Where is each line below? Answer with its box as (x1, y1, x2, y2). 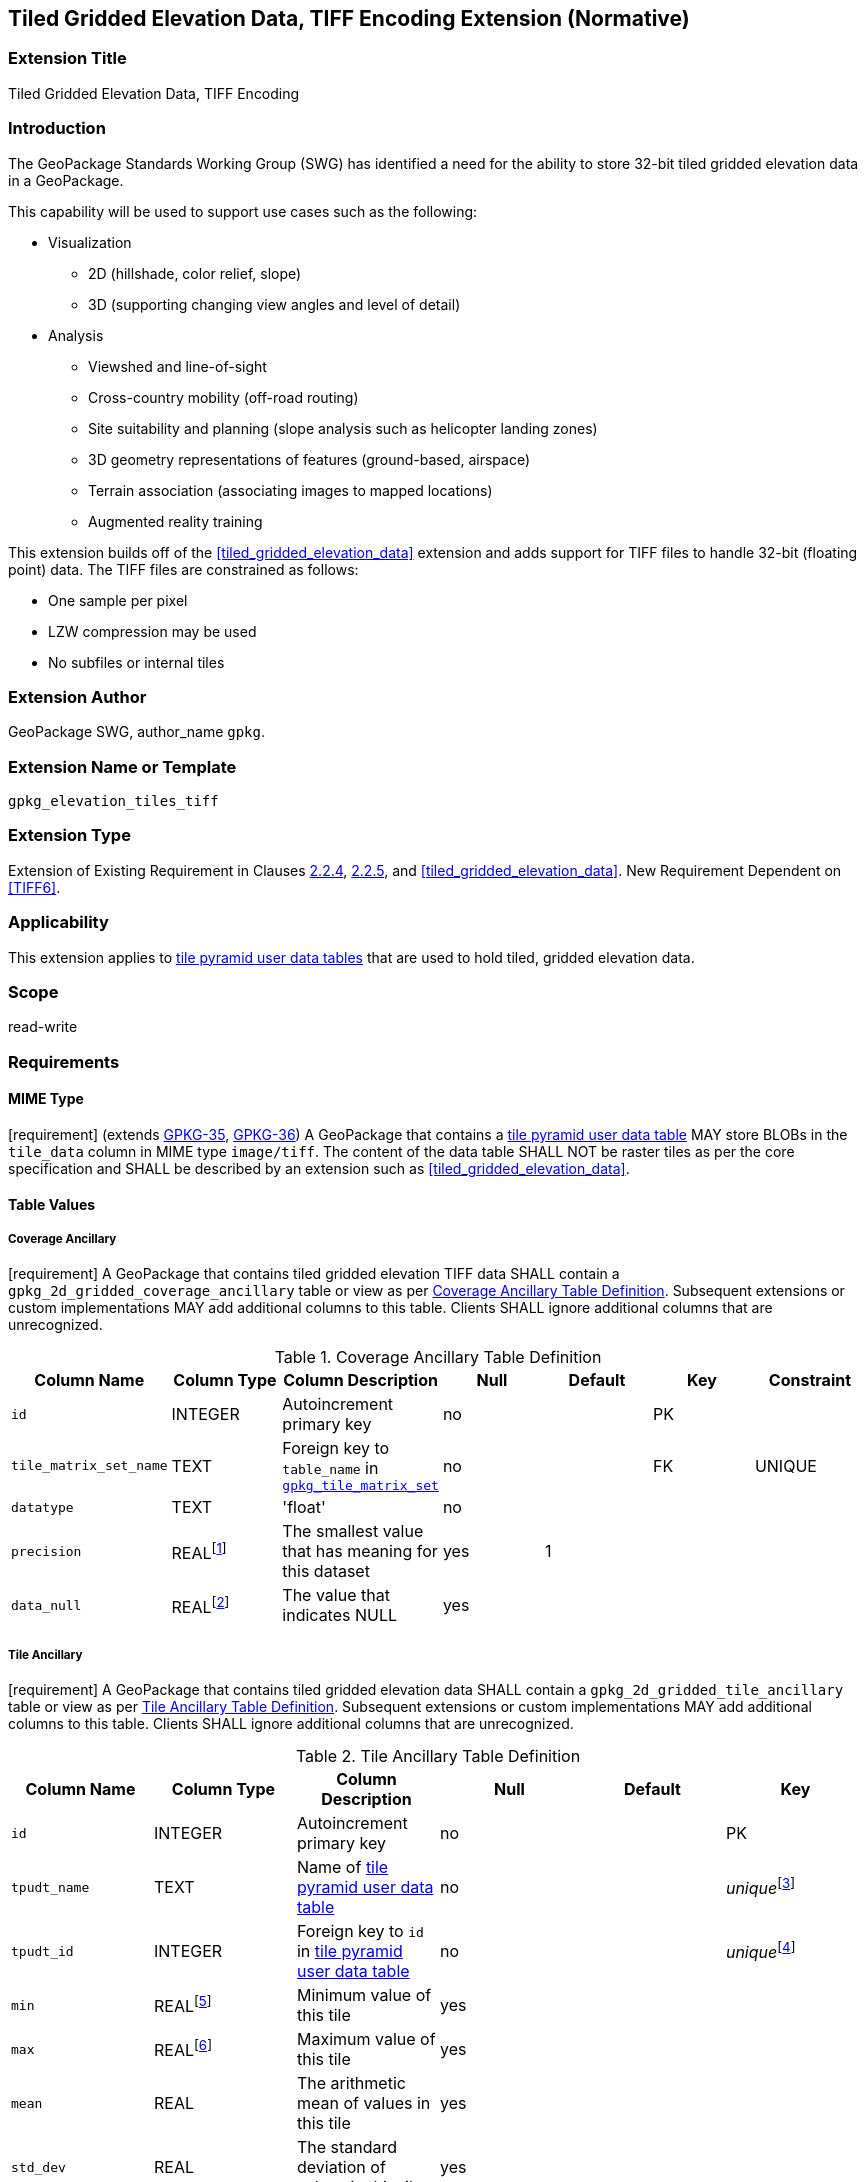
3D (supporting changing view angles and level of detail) (88, 295, 461, 313)
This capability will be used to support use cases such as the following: (8, 202, 478, 220)
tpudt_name (11, 1879, 90, 1895)
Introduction (8, 118, 106, 139)
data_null (11, 1597, 82, 1613)
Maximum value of (296, 2029, 436, 2050)
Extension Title (8, 48, 127, 69)
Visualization (48, 233, 132, 251)
